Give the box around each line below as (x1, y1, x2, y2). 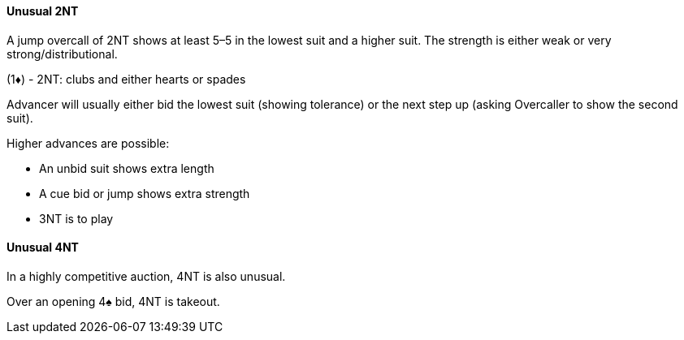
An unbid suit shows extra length (39, 161, 214, 175)
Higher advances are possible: (6, 136, 170, 150)
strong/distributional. (6, 46, 118, 61)
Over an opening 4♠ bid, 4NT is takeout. (6, 294, 220, 308)
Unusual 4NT (6, 240, 79, 255)
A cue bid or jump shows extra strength (39, 186, 250, 200)
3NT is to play (39, 211, 114, 226)
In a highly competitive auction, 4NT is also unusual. (6, 269, 286, 283)
